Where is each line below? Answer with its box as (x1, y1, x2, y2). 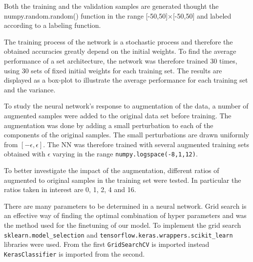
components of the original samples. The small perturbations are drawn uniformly (4, 130, 249, 140)
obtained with (4, 149, 45, 159)
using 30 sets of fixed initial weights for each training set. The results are (4, 65, 222, 75)
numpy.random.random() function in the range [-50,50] (4, 10, 168, 21)
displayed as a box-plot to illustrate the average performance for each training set (4, 75, 248, 85)
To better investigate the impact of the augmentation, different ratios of (4, 165, 219, 175)
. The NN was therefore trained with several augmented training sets (43, 139, 249, 149)
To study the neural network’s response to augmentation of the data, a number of (4, 101, 249, 111)
